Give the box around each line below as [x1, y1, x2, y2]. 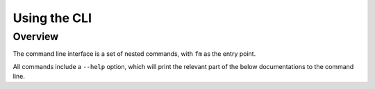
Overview [12, 30, 59, 43]
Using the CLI [12, 10, 92, 26]
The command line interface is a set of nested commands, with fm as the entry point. [12, 50, 256, 58]
